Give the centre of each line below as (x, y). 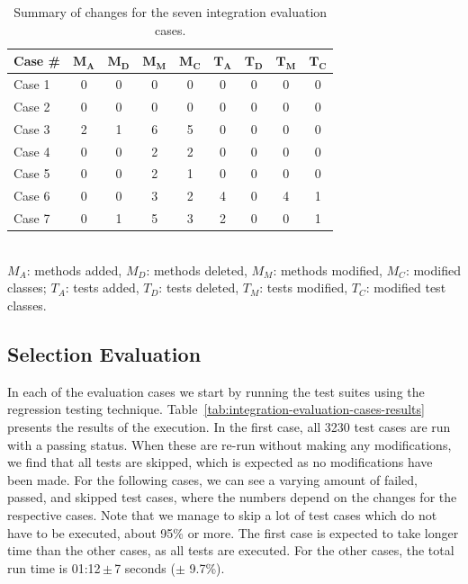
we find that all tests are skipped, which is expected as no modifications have (220, 462)
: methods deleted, (197, 270)
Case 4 (32, 151)
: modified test (406, 288)
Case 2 (32, 106)
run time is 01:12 (54, 567)
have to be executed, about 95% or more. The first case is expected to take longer (233, 532)
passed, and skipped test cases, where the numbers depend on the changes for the (232, 497)
